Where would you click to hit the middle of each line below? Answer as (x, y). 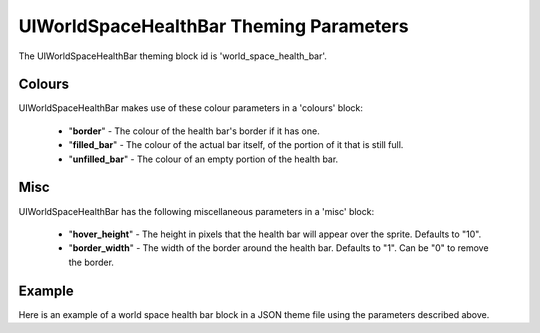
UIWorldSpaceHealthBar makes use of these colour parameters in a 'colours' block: (191, 108)
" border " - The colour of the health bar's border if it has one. (194, 131)
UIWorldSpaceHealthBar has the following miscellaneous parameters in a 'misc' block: (196, 211)
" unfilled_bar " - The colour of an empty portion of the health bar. (203, 159)
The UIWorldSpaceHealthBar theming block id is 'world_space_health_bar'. (172, 56)
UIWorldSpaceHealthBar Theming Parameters (213, 26)
